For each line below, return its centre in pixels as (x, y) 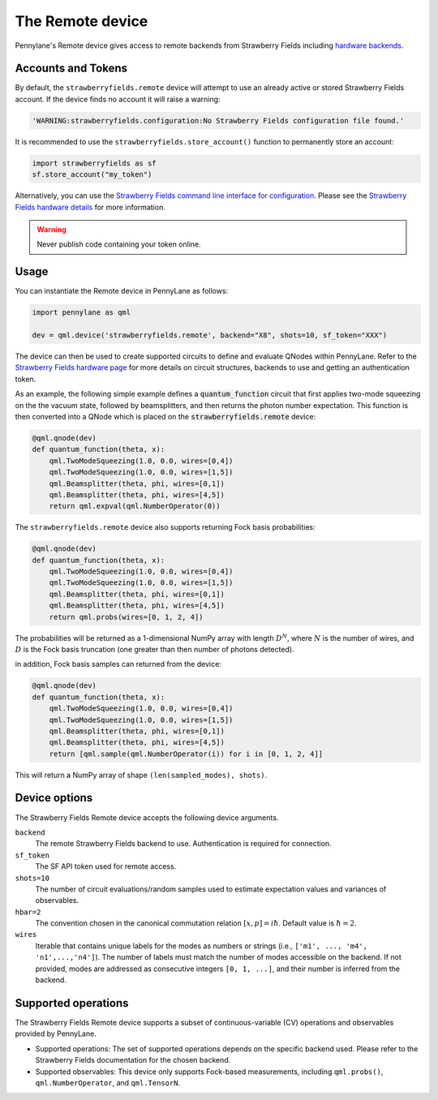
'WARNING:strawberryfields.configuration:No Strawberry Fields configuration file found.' (218, 120)
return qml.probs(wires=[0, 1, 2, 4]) (126, 617)
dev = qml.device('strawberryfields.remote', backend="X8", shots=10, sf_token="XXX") (210, 335)
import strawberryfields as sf (94, 163)
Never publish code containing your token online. (119, 244)
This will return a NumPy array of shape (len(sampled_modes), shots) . (141, 775)
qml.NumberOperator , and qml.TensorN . (108, 1082)
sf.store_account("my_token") (92, 175)
